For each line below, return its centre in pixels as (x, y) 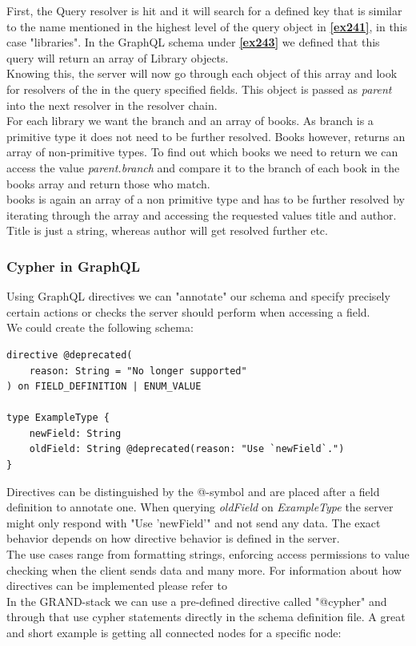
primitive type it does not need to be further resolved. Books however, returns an (206, 136)
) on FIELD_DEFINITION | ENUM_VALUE (104, 387)
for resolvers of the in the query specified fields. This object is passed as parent (199, 89)
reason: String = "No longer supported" (138, 371)
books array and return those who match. (108, 183)
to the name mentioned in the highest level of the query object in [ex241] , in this (207, 26)
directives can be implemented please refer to (117, 585)
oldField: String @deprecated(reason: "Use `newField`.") (187, 449)
